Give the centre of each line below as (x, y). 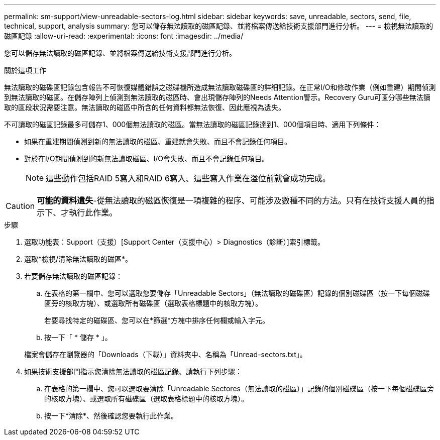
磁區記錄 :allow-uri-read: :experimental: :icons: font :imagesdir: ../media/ (124, 36)
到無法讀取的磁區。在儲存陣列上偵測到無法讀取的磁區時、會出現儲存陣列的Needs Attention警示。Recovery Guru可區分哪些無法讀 (217, 97)
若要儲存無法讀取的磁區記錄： (73, 276)
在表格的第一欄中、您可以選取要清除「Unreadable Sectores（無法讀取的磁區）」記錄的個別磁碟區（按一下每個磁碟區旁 (239, 389)
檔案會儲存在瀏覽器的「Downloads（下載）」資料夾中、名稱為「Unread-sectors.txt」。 (166, 354)
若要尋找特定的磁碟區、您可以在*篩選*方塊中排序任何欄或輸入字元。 (157, 320)
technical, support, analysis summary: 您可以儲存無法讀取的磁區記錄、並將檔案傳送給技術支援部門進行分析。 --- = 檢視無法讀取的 (219, 26)
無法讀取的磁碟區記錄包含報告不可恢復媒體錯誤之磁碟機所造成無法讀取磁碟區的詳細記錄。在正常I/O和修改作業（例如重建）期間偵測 (220, 87)
